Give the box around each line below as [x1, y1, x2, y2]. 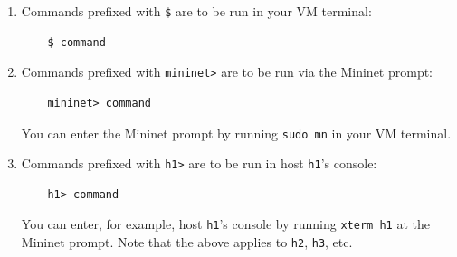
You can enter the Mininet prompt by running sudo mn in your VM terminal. [21, 123, 452, 142]
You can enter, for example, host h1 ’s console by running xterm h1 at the [21, 214, 430, 233]
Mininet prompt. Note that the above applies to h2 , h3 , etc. [21, 233, 353, 252]
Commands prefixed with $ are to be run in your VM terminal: [21, 2, 372, 20]
